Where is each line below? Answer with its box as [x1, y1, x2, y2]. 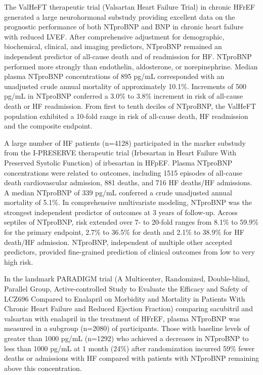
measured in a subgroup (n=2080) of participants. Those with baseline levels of [4, 323, 250, 334]
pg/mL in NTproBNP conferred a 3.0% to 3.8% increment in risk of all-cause [4, 91, 243, 101]
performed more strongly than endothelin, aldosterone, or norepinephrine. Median [4, 61, 258, 71]
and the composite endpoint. [4, 120, 93, 131]
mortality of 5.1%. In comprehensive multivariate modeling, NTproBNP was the [4, 197, 252, 207]
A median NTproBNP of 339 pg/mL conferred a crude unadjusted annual [4, 187, 232, 197]
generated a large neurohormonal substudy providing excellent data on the [4, 11, 235, 22]
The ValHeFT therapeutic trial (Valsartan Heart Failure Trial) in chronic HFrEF [4, 2, 255, 12]
